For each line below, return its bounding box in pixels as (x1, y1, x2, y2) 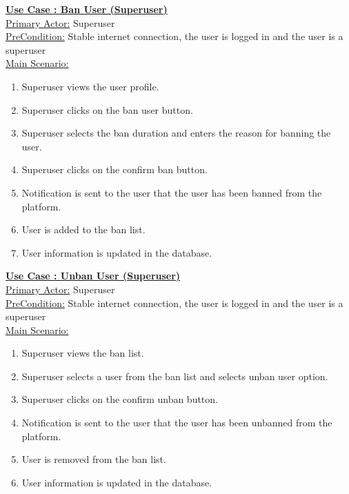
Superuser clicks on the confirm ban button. (21, 162, 208, 177)
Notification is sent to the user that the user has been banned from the (21, 185, 322, 199)
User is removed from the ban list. (21, 452, 166, 466)
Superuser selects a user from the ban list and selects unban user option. (21, 368, 328, 383)
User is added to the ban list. (21, 222, 146, 237)
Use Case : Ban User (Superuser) (6, 2, 168, 16)
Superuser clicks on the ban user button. (21, 102, 193, 117)
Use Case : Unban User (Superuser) (6, 268, 181, 283)
